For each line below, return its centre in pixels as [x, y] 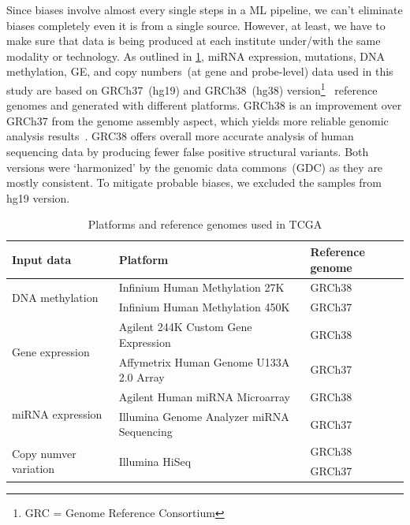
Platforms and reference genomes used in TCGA [205, 224]
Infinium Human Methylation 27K [201, 287]
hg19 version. [38, 197]
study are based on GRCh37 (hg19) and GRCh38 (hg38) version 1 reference [192, 88]
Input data [42, 259]
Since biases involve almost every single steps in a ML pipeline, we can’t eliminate [205, 9]
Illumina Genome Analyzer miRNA [204, 416]
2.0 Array [142, 377]
